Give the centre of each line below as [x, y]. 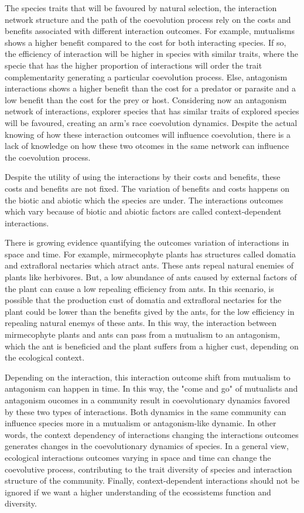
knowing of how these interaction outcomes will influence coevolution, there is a [148, 134]
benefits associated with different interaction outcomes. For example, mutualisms [150, 31]
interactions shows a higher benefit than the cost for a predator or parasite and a [150, 88]
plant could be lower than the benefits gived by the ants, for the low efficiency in [150, 311]
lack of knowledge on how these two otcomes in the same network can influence [147, 146]
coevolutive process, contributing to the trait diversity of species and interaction [148, 469]
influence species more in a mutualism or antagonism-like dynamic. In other [141, 423]
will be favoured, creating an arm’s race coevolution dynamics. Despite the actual [151, 122]
